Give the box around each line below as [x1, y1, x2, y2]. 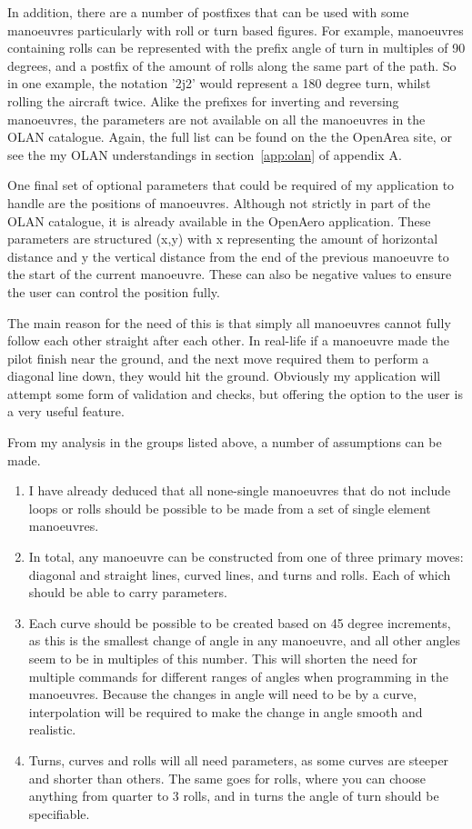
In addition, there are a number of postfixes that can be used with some [7, 3, 409, 21]
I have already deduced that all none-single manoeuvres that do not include [28, 481, 451, 500]
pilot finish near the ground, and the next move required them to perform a [7, 348, 429, 367]
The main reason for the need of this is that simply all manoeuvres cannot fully [7, 313, 451, 332]
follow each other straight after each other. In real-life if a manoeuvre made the [7, 331, 450, 350]
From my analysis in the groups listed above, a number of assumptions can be [7, 433, 442, 452]
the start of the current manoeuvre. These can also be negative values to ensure [7, 265, 452, 284]
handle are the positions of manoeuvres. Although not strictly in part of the [7, 193, 431, 212]
